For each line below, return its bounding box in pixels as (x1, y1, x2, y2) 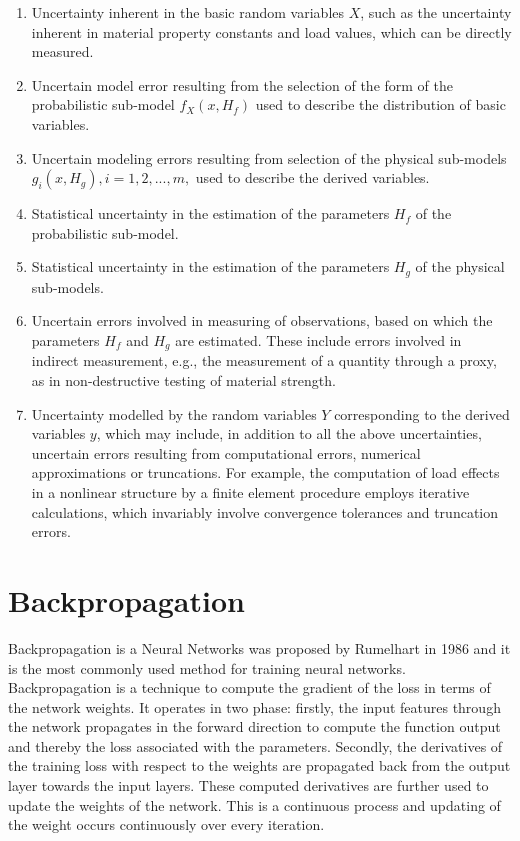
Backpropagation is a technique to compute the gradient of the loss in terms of (8, 677, 491, 698)
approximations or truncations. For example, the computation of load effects (31, 462, 500, 483)
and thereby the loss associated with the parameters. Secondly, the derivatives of (8, 735, 503, 756)
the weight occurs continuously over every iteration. (8, 814, 325, 835)
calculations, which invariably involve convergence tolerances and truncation (31, 501, 499, 522)
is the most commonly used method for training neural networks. (8, 657, 406, 678)
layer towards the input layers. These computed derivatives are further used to (8, 775, 489, 796)
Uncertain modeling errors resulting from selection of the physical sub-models (31, 147, 507, 168)
